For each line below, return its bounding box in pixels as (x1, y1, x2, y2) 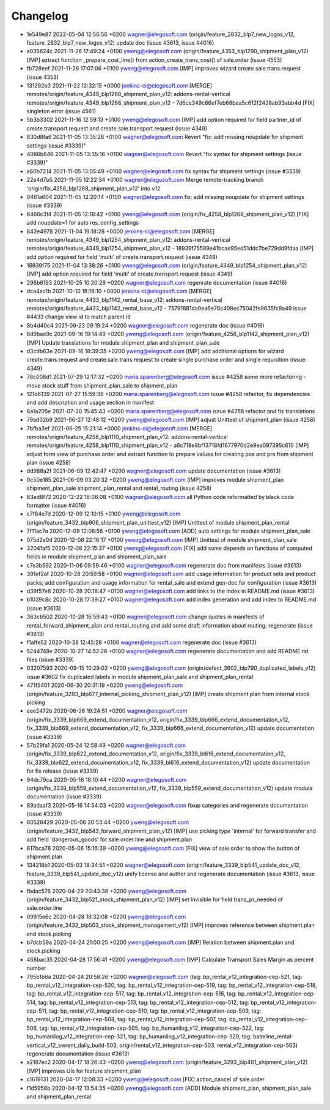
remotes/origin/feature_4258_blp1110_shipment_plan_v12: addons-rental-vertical (26, 433, 229, 440)
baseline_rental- (252, 1033, 294, 1040)
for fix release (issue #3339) (26, 767, 99, 774)
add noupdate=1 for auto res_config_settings (26, 219, 139, 227)
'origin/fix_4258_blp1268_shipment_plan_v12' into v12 (26, 184, 161, 192)
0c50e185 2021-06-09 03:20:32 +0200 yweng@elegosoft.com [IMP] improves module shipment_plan (26, 476, 284, 483)
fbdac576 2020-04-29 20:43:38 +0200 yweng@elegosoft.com (26, 887, 186, 894)
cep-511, (26, 1007, 48, 1014)
